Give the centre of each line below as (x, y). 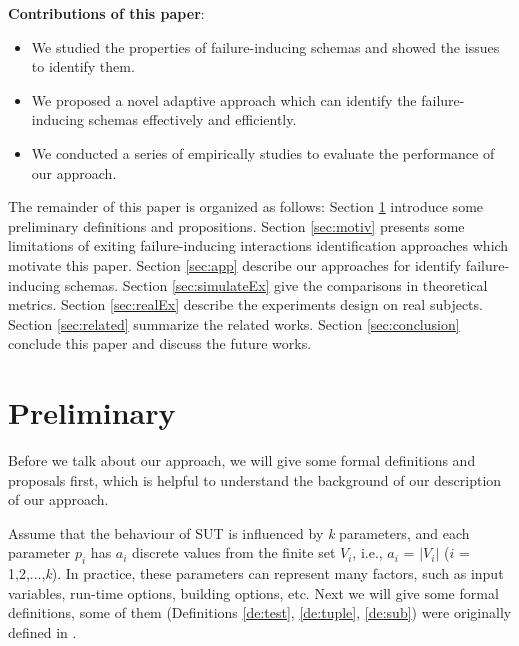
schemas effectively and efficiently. (192, 119)
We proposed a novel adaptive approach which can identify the (224, 99)
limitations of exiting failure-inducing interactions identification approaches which (258, 245)
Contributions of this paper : (106, 13)
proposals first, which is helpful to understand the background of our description (255, 479)
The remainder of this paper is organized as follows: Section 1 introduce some (246, 206)
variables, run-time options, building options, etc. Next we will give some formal (253, 592)
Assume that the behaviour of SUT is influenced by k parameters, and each (239, 532)
